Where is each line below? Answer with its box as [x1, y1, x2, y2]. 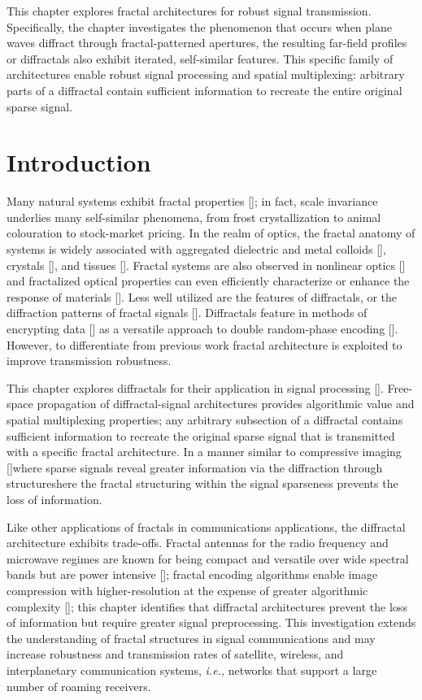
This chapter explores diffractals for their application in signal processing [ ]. [7, 379, 384, 396]
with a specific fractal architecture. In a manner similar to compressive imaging [7, 443, 402, 460]
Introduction [7, 146, 151, 179]
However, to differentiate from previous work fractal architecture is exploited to [7, 336, 402, 353]
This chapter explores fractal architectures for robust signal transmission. [7, 2, 372, 19]
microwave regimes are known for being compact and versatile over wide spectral [7, 550, 409, 567]
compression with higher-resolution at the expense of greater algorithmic [7, 581, 368, 598]
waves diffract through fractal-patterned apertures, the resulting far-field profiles [7, 34, 407, 51]
